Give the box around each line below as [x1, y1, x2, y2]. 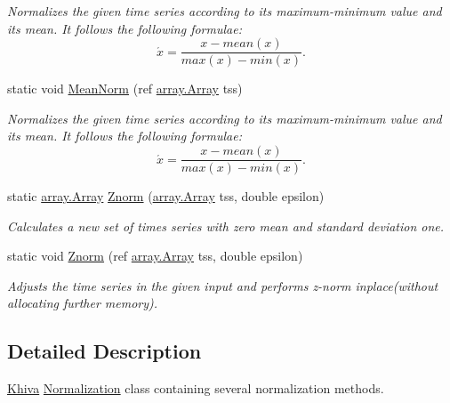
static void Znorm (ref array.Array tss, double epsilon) [7, 246, 303, 265]
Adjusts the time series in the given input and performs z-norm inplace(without [7, 276, 438, 294]
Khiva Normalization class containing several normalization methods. [7, 379, 384, 398]
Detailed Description [7, 337, 202, 365]
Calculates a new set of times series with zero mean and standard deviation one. [7, 216, 445, 235]
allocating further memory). [7, 294, 158, 312]
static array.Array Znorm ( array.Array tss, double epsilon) [7, 187, 325, 206]
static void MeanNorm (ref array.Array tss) [7, 79, 243, 98]
